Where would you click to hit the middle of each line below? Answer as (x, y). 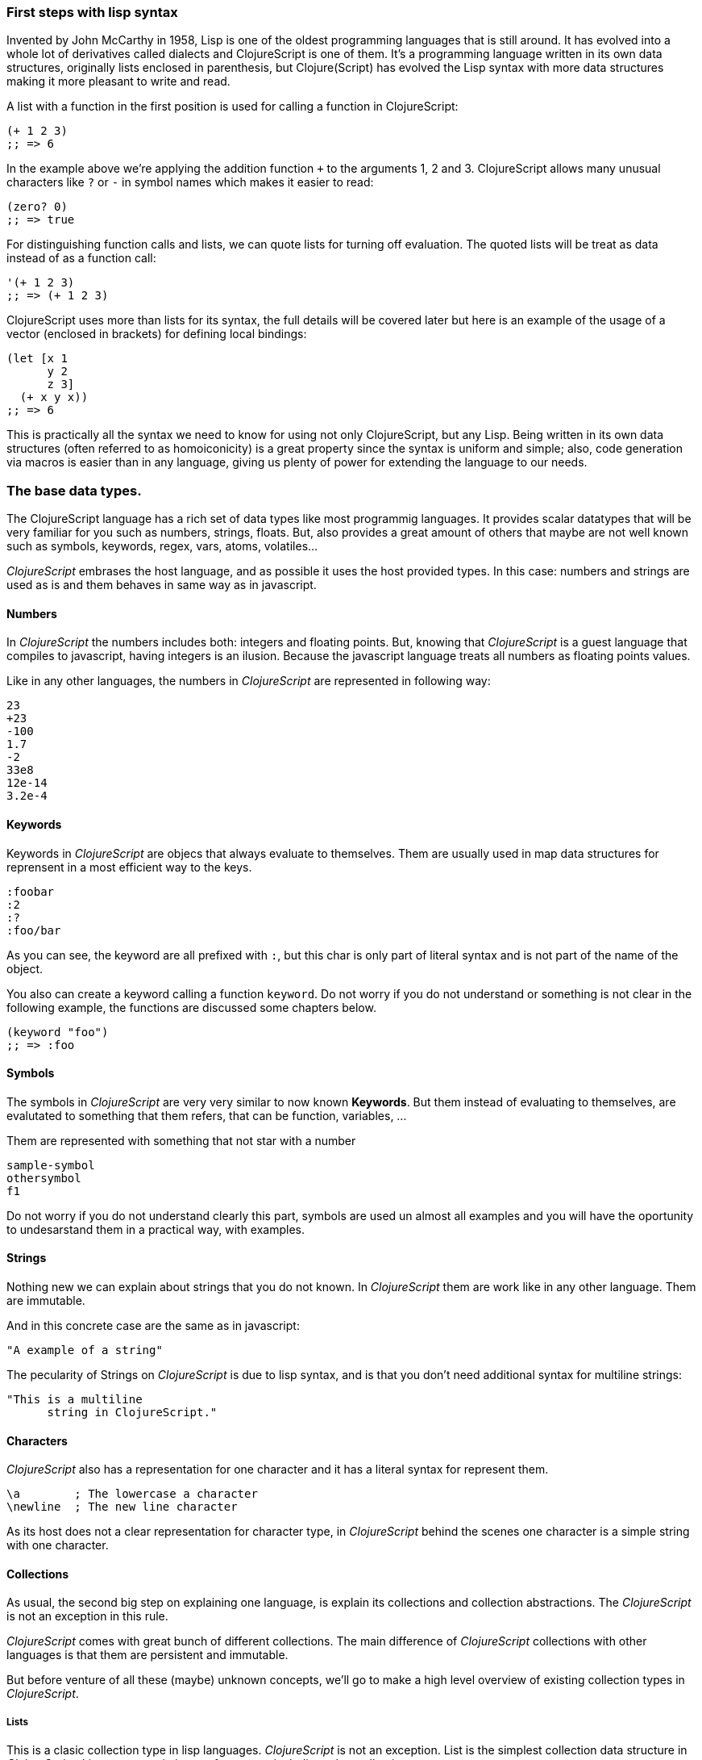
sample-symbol (51, 1165)
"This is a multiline (75, 1399)
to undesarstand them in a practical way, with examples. (156, 1229)
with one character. (58, 1545)
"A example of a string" (85, 1350)
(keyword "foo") (58, 1032)
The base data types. (74, 490)
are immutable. (46, 1300)
